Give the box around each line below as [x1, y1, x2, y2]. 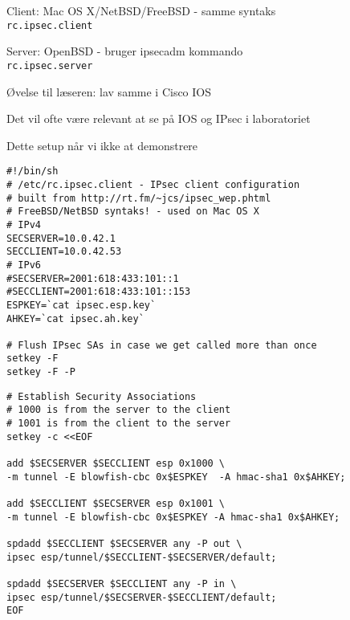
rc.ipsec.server [6, 59, 93, 71]
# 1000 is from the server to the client [6, 404, 231, 416]
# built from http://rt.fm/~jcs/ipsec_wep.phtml [6, 192, 271, 204]
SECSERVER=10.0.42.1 [6, 232, 116, 244]
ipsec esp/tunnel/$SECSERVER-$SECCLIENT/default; [6, 591, 277, 603]
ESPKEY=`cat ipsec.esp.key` [6, 299, 157, 311]
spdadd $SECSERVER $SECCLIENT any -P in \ [6, 577, 237, 589]
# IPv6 [6, 259, 41, 271]
